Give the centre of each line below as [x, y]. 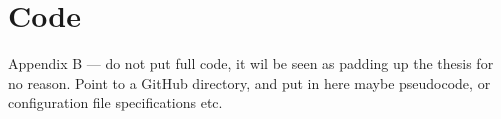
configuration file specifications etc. [115, 102]
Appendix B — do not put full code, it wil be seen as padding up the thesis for [251, 63]
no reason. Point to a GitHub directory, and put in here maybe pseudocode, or [249, 82]
